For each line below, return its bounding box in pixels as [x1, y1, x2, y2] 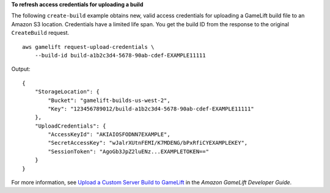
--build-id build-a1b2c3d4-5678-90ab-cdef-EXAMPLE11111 [34, 52, 206, 59]
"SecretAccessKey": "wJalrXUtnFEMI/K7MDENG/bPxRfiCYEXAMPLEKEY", [48, 139, 248, 147]
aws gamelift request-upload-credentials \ [22, 43, 155, 50]
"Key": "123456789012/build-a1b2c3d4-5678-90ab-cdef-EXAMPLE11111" [48, 105, 254, 112]
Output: [11, 65, 31, 73]
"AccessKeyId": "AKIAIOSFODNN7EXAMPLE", [48, 131, 170, 138]
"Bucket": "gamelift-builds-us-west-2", [48, 96, 170, 104]
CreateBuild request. [11, 29, 70, 37]
